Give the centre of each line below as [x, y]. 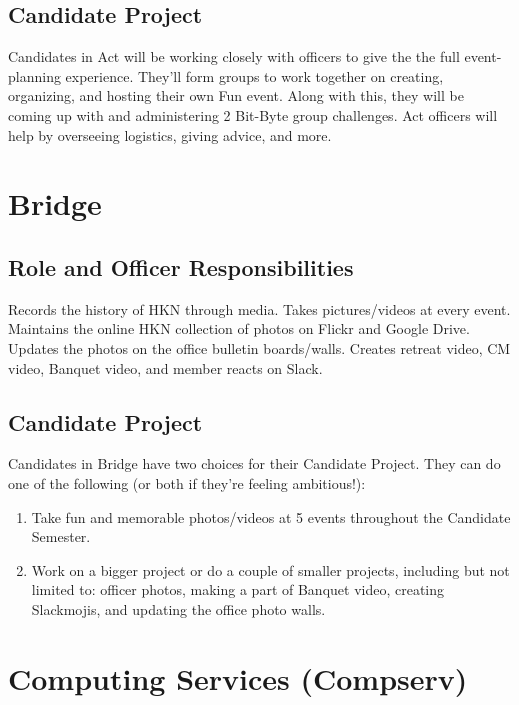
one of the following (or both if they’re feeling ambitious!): [187, 482]
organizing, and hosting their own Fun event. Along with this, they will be [236, 95]
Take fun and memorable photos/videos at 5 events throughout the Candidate [271, 516]
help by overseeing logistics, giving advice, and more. [170, 134]
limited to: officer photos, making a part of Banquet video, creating [238, 589]
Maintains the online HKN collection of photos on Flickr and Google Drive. [239, 328]
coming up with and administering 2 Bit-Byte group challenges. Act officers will [253, 114]
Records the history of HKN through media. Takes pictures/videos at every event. [259, 308]
